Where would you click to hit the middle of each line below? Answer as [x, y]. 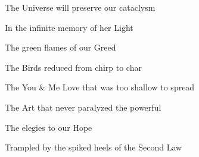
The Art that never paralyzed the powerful [83, 107]
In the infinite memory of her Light [69, 27]
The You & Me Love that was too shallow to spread [100, 87]
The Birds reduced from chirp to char [73, 67]
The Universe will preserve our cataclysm [80, 7]
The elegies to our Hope [49, 127]
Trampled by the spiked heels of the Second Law [94, 147]
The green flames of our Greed [60, 47]
